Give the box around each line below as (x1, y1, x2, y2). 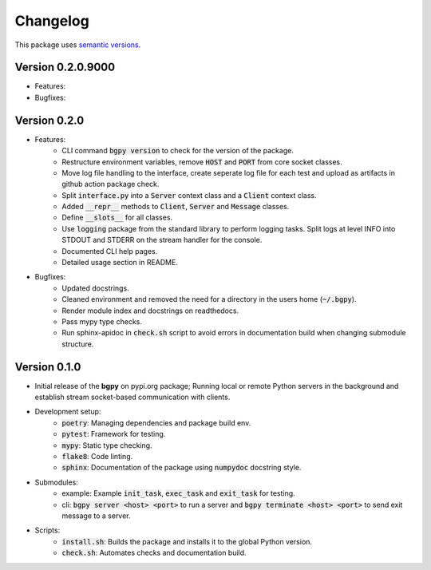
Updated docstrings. (61, 283, 129, 293)
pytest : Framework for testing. (61, 429, 166, 439)
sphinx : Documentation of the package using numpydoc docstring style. (61, 463, 302, 473)
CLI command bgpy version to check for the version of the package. (61, 146, 295, 156)
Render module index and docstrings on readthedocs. (61, 306, 239, 315)
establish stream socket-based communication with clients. (34, 392, 231, 402)
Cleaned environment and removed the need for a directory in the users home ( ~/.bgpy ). (61, 295, 357, 304)
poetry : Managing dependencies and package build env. (61, 418, 251, 427)
